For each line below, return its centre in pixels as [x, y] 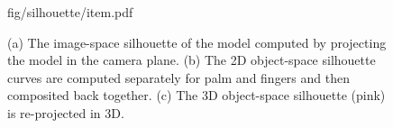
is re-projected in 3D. [66, 112]
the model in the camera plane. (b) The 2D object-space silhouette [192, 60]
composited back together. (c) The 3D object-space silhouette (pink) [196, 95]
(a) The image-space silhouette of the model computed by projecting [197, 42]
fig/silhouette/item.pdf [70, 12]
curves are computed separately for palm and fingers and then [178, 77]
